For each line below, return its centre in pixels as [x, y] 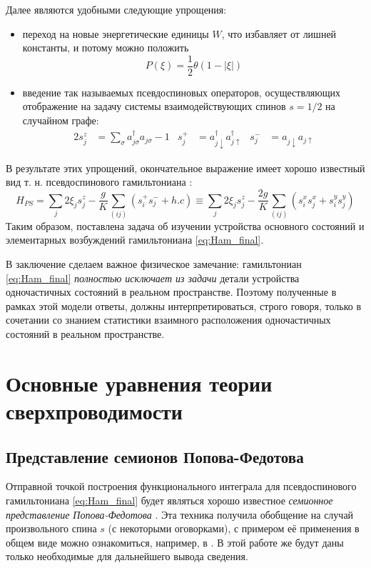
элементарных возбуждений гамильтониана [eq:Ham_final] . [135, 240]
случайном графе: [61, 120]
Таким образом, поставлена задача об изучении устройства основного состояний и [185, 225]
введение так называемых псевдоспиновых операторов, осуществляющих [182, 92]
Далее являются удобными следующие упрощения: [116, 9]
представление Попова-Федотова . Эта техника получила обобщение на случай [180, 514]
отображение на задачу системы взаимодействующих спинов [154, 106]
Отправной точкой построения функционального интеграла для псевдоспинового [181, 486]
